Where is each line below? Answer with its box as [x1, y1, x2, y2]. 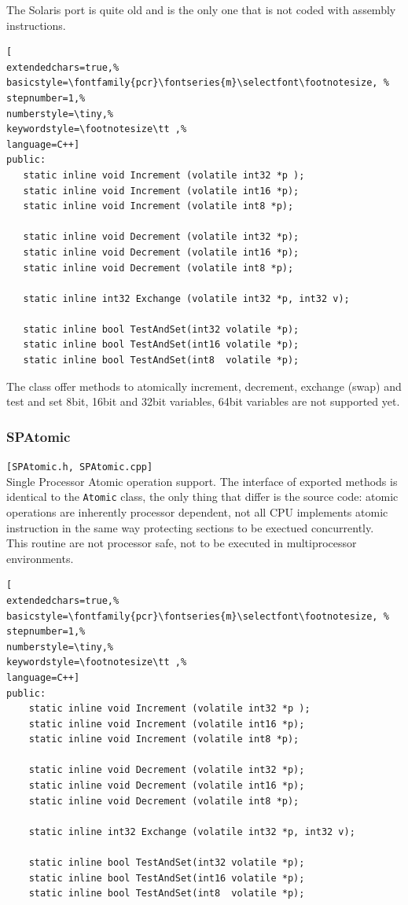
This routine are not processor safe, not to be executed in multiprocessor [6, 535, 357, 551]
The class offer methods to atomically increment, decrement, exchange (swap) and [6, 377, 402, 394]
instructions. [6, 17, 66, 33]
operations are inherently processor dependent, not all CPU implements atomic [6, 503, 388, 520]
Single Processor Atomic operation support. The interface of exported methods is [6, 473, 398, 489]
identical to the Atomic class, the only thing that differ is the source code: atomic [6, 488, 399, 505]
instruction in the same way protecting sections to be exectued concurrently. [6, 519, 374, 535]
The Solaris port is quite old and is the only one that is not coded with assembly [6, 2, 396, 17]
